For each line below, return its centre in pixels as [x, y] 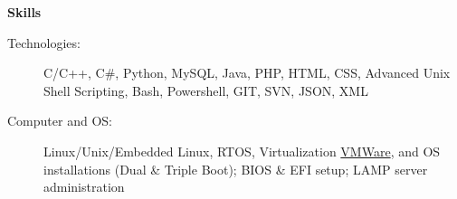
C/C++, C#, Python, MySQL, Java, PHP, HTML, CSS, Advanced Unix [247, 73]
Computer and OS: [60, 121]
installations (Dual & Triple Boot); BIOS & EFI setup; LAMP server [236, 169]
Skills [24, 12]
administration [84, 187]
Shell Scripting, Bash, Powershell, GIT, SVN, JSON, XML [206, 90]
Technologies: [44, 42]
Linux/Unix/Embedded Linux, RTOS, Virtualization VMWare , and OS [242, 151]
